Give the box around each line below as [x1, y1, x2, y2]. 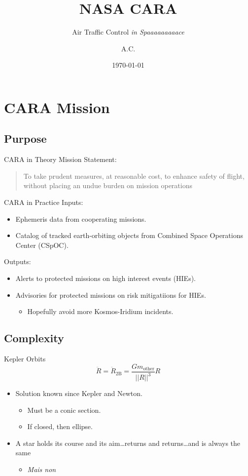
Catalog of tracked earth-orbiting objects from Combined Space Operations [15, 230, 243, 240]
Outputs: [4, 256, 31, 267]
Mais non [27, 464, 56, 474]
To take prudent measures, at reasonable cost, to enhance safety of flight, [23, 170, 245, 181]
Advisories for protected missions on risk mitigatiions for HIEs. [15, 289, 206, 300]
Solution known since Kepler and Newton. [15, 388, 142, 398]
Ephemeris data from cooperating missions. [15, 213, 146, 224]
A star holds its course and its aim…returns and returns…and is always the [15, 437, 241, 448]
